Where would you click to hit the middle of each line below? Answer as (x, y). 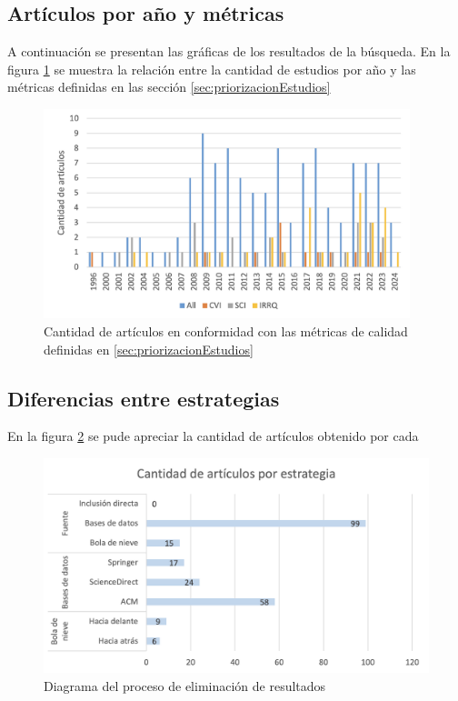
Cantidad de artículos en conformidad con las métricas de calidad (226, 331)
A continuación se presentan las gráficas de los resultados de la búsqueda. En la (229, 51)
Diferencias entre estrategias (144, 398)
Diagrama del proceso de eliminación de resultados (185, 685)
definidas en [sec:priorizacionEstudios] (149, 349)
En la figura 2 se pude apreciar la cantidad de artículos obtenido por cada (213, 436)
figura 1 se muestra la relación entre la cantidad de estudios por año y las (212, 69)
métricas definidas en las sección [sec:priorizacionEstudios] (169, 87)
